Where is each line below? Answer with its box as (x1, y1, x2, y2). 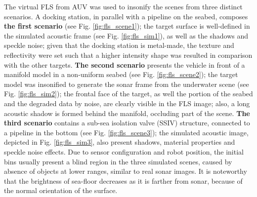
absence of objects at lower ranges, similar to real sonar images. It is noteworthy (4, 166, 247, 176)
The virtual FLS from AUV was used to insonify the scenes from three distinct (4, 1, 243, 11)
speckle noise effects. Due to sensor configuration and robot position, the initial (4, 146, 244, 157)
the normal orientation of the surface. (4, 185, 118, 196)
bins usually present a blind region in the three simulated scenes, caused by (4, 156, 232, 166)
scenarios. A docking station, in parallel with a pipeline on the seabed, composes (4, 11, 248, 21)
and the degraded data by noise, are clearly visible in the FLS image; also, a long (4, 98, 250, 108)
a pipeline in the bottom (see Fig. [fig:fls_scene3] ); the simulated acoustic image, (4, 127, 249, 137)
